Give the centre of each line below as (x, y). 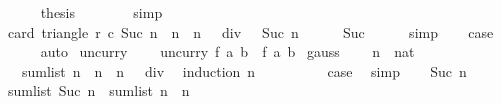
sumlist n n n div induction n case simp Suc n (244, 70)
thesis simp (101, 12)
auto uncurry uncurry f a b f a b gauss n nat (227, 51)
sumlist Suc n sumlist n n (98, 90)
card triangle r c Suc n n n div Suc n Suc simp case (250, 31)
